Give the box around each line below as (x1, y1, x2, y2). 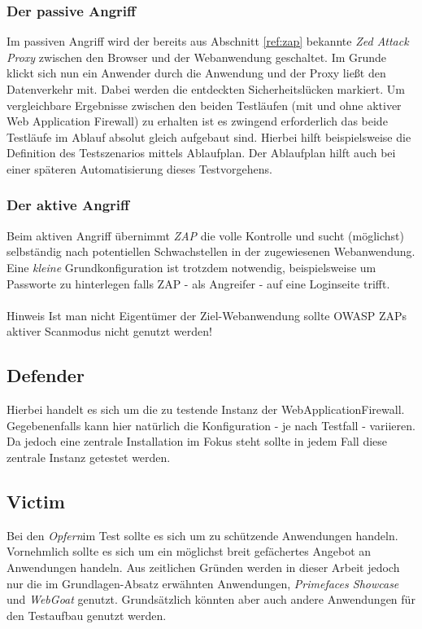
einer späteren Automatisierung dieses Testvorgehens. (7, 160, 272, 177)
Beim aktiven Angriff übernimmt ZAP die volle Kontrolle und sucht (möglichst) (7, 227, 405, 244)
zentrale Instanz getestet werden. (7, 448, 171, 465)
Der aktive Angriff (7, 195, 129, 215)
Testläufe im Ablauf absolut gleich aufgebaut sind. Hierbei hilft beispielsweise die (7, 128, 411, 145)
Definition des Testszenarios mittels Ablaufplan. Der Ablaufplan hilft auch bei (7, 144, 396, 161)
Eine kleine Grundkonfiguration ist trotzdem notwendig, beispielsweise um (7, 258, 376, 275)
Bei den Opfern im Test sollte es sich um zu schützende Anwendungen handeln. (7, 526, 398, 543)
